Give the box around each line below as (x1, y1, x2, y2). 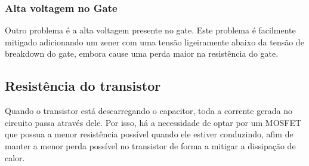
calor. (5, 151, 25, 164)
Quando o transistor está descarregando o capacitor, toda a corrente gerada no (5, 104, 293, 117)
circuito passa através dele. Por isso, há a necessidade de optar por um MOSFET (5, 116, 302, 128)
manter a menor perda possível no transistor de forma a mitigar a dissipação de (5, 139, 296, 152)
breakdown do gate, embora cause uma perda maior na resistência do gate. (5, 47, 279, 60)
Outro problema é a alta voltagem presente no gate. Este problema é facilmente (5, 24, 296, 36)
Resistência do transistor (5, 76, 161, 95)
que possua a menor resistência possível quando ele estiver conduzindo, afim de (5, 128, 293, 140)
